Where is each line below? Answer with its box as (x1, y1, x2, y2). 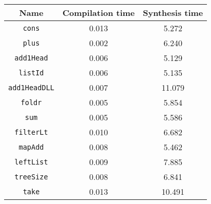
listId (18, 68, 44, 77)
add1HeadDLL (8, 83, 55, 92)
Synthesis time (143, 7, 203, 18)
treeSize (14, 172, 48, 181)
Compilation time (62, 7, 135, 18)
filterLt (14, 128, 48, 136)
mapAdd (18, 142, 44, 151)
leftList (14, 157, 48, 166)
